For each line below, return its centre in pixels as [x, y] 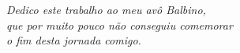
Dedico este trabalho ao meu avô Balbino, [106, 9]
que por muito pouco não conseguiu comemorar [120, 25]
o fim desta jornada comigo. [74, 40]
